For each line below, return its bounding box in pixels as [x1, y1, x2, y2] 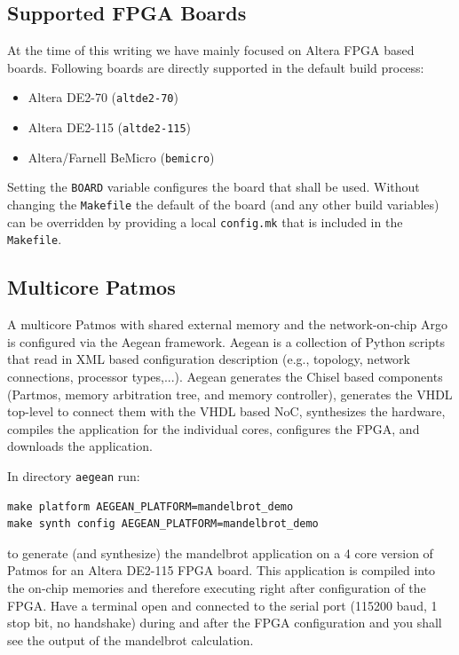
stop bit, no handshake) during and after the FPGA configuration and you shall [7, 613, 442, 632]
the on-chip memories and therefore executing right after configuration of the [7, 578, 426, 596]
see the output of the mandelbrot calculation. [7, 630, 254, 649]
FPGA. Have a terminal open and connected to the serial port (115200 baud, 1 [7, 596, 438, 614]
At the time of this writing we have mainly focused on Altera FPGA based [7, 41, 415, 59]
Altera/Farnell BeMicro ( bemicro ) [28, 147, 215, 166]
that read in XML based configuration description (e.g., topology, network [7, 350, 411, 368]
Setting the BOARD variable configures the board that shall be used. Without [7, 178, 420, 196]
